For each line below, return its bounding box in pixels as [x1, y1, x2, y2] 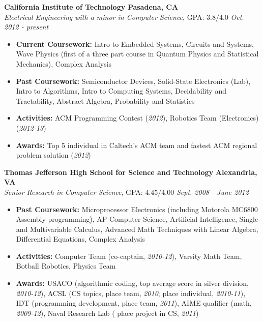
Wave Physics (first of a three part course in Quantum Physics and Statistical [16, 48, 259, 59]
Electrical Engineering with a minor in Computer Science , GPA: [4, 11, 204, 22]
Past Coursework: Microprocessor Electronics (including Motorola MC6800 [16, 203, 258, 214]
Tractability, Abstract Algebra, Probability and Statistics [16, 95, 195, 106]
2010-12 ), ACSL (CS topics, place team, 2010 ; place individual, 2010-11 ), [16, 287, 246, 298]
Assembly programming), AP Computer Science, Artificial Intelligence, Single [16, 214, 258, 224]
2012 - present [4, 21, 49, 32]
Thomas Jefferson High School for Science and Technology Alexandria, [4, 166, 257, 177]
